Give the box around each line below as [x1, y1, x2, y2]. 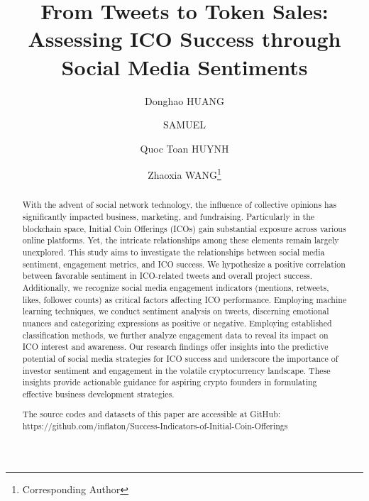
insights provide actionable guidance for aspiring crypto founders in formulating [22, 376, 317, 388]
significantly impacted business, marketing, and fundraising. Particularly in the [22, 210, 315, 222]
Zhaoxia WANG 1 [148, 165, 221, 182]
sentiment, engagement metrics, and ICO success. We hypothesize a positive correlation [22, 258, 346, 270]
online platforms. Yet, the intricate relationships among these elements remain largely [22, 234, 339, 246]
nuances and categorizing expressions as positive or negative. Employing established [22, 316, 332, 329]
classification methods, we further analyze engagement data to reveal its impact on [22, 329, 329, 341]
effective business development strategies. [22, 387, 175, 400]
